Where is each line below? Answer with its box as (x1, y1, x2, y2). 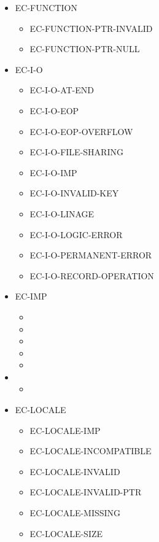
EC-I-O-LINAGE (29, 207, 95, 220)
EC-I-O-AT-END (29, 83, 95, 96)
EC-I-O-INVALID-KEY (29, 187, 119, 199)
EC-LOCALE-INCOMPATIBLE (29, 444, 152, 457)
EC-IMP (15, 290, 47, 303)
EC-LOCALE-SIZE (29, 527, 103, 540)
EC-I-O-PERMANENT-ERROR (29, 249, 152, 261)
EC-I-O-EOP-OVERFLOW (29, 125, 133, 137)
